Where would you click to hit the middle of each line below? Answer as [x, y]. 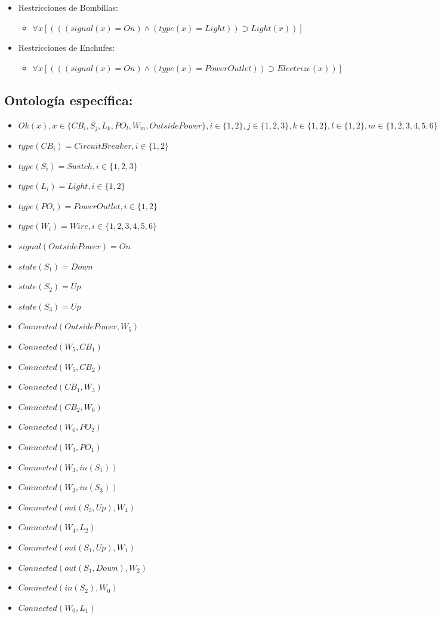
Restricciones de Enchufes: [67, 48]
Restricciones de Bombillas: [68, 7]
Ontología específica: [69, 100]
